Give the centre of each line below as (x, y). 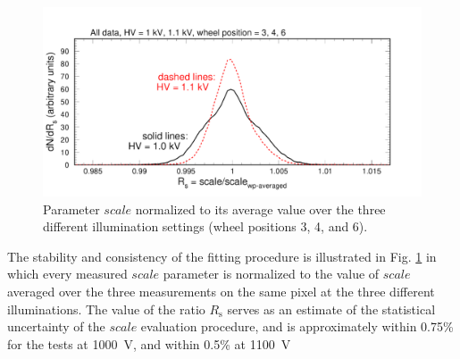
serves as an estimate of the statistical (331, 309)
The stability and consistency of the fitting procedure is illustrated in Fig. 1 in (222, 256)
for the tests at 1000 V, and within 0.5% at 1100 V (149, 343)
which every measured (67, 274)
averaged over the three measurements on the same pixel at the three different (221, 291)
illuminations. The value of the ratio (106, 309)
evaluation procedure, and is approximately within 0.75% (297, 326)
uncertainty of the (56, 326)
